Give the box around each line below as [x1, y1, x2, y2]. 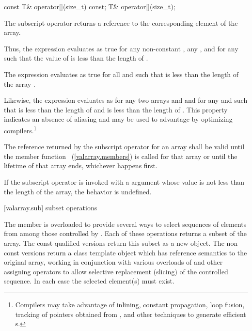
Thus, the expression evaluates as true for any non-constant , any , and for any [4, 43, 238, 53]
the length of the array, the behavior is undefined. [4, 186, 152, 196]
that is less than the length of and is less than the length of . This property [4, 104, 228, 114]
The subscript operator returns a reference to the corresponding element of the [4, 17, 238, 28]
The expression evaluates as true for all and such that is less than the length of [4, 69, 239, 79]
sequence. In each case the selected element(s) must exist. [4, 276, 174, 286]
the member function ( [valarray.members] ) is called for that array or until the [4, 151, 237, 161]
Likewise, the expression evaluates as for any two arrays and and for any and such [4, 95, 248, 105]
